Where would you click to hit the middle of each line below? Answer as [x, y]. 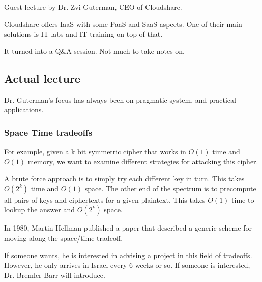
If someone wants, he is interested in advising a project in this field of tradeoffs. [128, 255]
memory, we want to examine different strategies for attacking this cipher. [143, 161]
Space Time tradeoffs [48, 132]
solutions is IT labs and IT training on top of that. [83, 34]
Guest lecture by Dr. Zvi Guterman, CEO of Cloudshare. [93, 7]
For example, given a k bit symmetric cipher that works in [95, 151]
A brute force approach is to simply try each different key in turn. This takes [124, 178]
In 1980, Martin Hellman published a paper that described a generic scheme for [128, 228]
